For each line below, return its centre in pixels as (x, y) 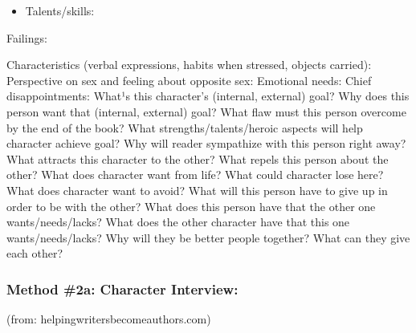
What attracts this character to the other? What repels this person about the (198, 158)
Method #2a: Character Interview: (122, 288)
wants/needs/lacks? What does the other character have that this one (178, 222)
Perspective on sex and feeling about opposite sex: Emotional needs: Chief (189, 80)
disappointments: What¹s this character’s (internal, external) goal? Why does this (208, 96)
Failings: (27, 37)
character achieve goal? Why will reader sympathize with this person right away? (206, 143)
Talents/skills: (60, 10)
